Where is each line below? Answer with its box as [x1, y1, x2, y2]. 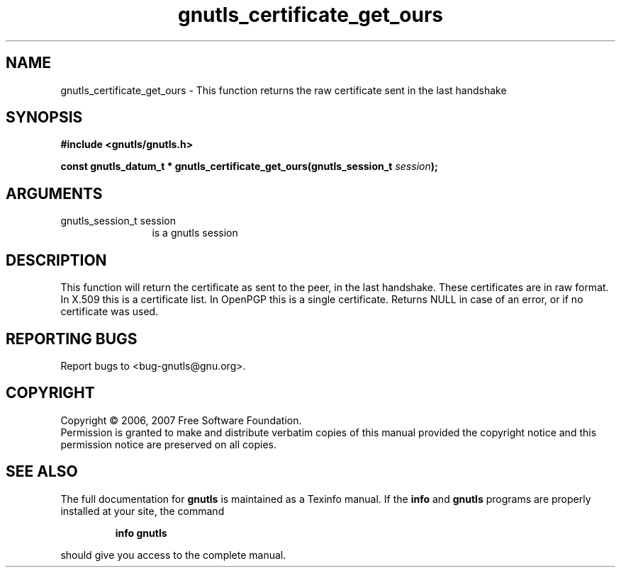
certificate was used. [60, 305, 159, 318]
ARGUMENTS [6, 184, 103, 203]
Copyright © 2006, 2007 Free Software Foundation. [60, 414, 302, 426]
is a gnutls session [152, 227, 238, 239]
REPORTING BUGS [6, 329, 138, 348]
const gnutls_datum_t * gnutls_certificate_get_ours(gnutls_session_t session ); [60, 160, 438, 173]
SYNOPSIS [6, 108, 83, 127]
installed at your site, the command [60, 504, 225, 517]
